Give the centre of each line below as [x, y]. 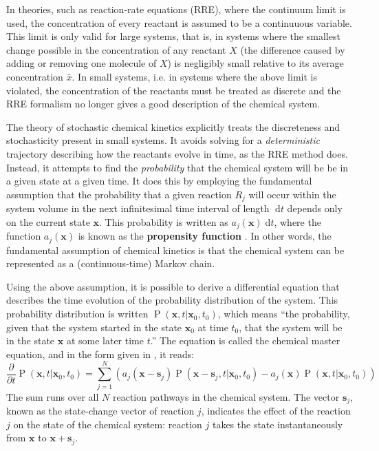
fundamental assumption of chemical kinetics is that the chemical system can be [175, 250]
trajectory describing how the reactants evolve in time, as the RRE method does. [177, 153]
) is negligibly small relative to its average [256, 63]
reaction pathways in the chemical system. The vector [226, 396]
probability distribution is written [77, 314]
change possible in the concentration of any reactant [116, 49]
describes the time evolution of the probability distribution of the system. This [172, 300]
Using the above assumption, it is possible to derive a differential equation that [173, 286]
